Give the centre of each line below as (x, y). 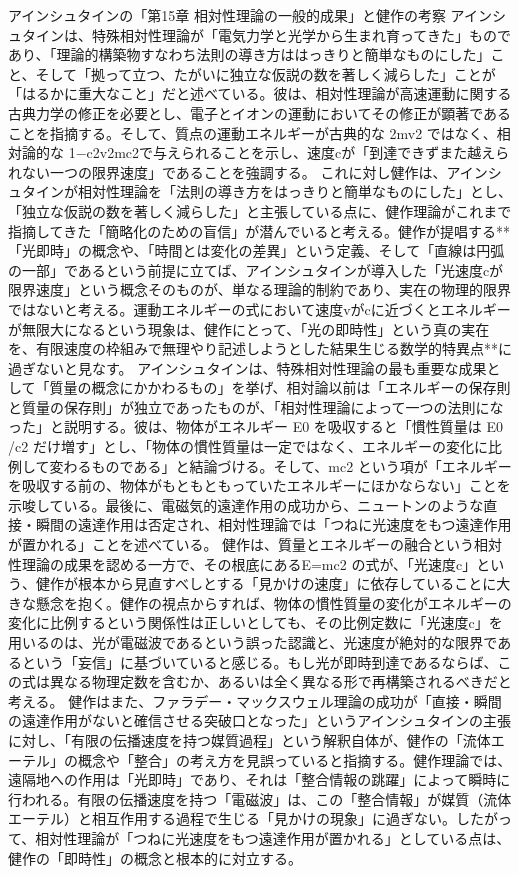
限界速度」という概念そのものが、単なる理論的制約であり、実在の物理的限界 (260, 289)
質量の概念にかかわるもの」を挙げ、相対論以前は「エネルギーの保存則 (280, 387)
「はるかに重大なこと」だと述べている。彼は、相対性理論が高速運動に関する (260, 93)
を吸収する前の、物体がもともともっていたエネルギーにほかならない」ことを (259, 485)
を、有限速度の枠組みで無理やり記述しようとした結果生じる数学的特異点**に (260, 348)
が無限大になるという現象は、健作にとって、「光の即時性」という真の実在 (249, 328)
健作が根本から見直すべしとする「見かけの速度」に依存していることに (266, 583)
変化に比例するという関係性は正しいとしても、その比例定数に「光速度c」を (255, 622)
